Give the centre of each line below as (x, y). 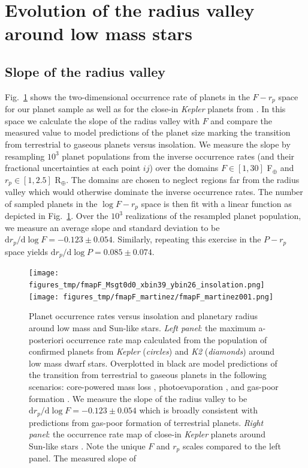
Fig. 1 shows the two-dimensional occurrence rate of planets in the (127, 96)
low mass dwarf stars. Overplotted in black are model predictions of (153, 363)
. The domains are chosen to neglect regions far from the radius (183, 179)
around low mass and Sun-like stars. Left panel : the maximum (142, 327)
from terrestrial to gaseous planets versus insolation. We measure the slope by (148, 144)
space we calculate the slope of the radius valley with (102, 120)
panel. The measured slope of (83, 458)
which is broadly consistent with (198, 410)
